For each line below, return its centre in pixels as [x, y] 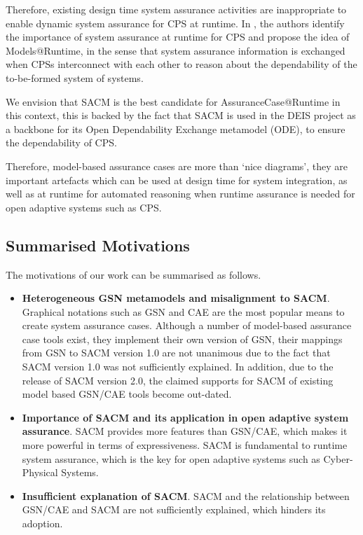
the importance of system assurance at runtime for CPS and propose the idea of [178, 37]
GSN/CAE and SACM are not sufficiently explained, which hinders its [174, 509]
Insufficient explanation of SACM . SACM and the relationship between [186, 495]
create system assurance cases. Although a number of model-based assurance [187, 325]
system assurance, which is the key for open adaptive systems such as [171, 458]
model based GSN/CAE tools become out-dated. [127, 394]
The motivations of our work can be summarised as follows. [133, 274]
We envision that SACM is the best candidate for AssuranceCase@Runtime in [173, 101]
